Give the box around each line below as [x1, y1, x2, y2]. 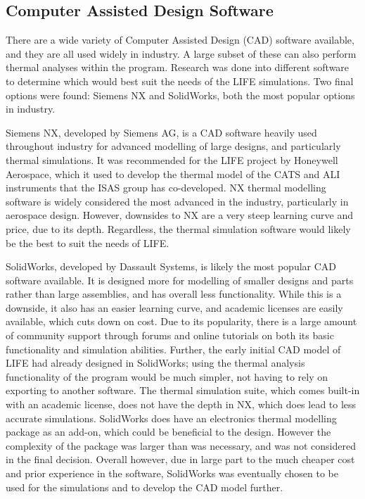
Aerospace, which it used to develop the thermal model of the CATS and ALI [6, 166, 340, 181]
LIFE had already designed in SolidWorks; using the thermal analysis [6, 355, 305, 370]
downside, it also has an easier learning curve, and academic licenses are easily [6, 300, 343, 315]
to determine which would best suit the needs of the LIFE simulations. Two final [6, 73, 354, 88]
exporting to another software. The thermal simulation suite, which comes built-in [6, 383, 360, 398]
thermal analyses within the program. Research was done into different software [6, 60, 350, 75]
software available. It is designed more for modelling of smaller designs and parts [6, 272, 354, 287]
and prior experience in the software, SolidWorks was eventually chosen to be [6, 466, 339, 481]
